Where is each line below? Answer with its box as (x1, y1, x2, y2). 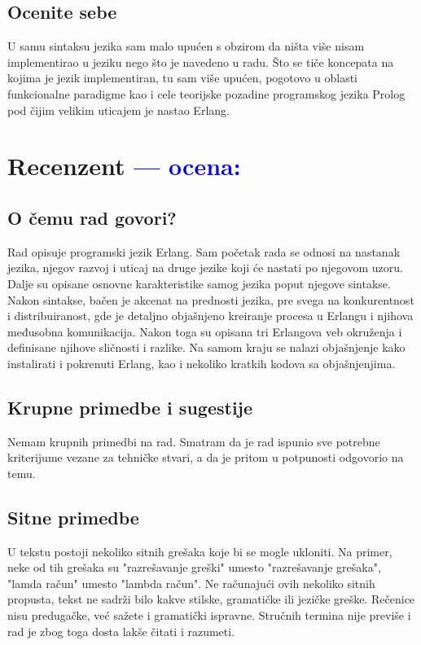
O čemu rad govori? (7, 204, 177, 230)
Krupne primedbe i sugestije (7, 394, 253, 419)
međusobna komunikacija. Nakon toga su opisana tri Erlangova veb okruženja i (7, 322, 402, 340)
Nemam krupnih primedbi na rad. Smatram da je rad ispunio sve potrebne (7, 432, 380, 450)
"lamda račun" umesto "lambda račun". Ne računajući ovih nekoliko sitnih (7, 574, 375, 591)
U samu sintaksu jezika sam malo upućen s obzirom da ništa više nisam (7, 37, 365, 55)
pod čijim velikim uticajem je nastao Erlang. (7, 101, 230, 118)
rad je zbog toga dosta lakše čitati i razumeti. (7, 622, 235, 639)
